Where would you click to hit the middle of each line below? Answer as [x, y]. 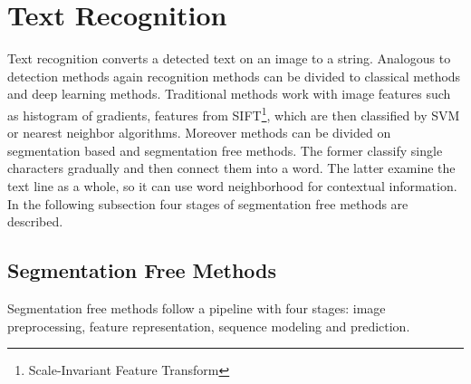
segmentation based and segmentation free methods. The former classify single [225, 150]
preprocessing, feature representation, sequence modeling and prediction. [209, 326]
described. [35, 221]
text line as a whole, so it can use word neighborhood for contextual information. [232, 185]
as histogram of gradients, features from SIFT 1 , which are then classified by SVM [234, 113]
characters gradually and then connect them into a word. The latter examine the [231, 168]
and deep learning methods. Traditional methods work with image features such [229, 94]
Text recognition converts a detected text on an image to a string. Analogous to [229, 58]
